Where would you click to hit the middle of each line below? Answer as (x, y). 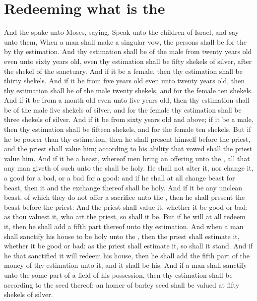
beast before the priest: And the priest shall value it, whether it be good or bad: (126, 207)
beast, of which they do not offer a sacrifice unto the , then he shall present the (125, 197)
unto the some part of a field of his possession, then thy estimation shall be (118, 274)
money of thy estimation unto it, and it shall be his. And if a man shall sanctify (126, 265)
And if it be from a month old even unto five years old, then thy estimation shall (127, 100)
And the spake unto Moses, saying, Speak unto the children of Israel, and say (122, 32)
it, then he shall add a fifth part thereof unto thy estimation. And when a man (124, 226)
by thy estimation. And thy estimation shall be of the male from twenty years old (128, 51)
